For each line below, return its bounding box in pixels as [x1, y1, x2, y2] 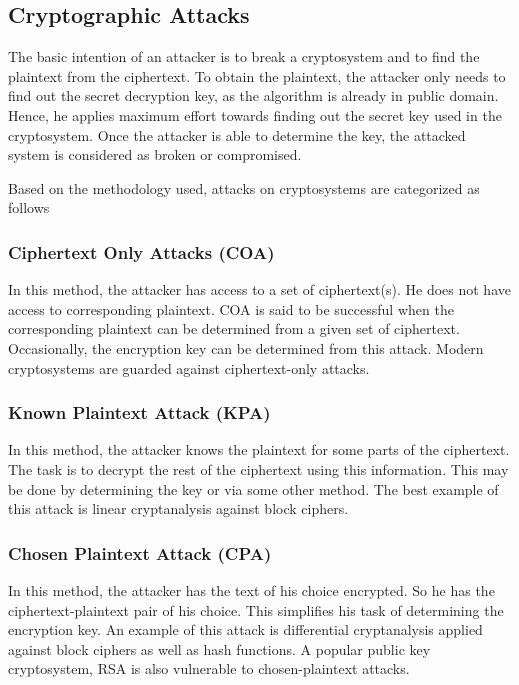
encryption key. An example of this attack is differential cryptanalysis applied [8, 619, 483, 640]
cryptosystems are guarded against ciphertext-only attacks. [8, 357, 370, 378]
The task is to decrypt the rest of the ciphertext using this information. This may [8, 458, 509, 479]
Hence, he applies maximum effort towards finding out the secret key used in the [8, 104, 502, 125]
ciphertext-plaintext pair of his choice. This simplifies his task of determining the [8, 599, 504, 620]
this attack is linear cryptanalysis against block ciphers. [8, 498, 349, 519]
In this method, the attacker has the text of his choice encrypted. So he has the [8, 579, 495, 600]
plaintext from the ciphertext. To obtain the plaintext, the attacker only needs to [8, 65, 506, 86]
